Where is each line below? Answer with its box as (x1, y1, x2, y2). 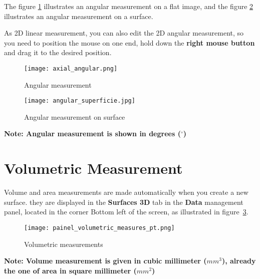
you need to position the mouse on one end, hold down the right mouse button (4, 37, 255, 48)
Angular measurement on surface (24, 111, 125, 122)
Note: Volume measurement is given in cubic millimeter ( (4, 255, 207, 266)
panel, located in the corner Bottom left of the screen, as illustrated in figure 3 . (4, 206, 248, 217)
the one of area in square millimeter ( (4, 265, 137, 275)
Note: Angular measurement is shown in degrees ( (4, 128, 181, 139)
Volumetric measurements (24, 238, 103, 249)
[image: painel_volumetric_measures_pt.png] (24, 224, 175, 231)
